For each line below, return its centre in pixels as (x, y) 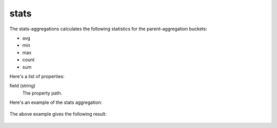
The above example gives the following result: (58, 114)
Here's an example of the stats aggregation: (56, 102)
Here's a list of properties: (37, 76)
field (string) (23, 86)
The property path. (42, 93)
